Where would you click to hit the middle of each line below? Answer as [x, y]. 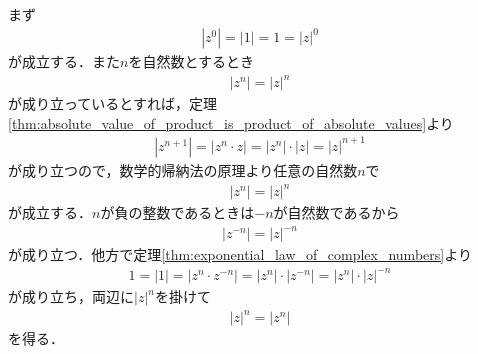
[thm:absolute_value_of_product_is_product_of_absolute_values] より [231, 122]
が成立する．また [64, 61]
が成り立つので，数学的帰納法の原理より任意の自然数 [183, 169]
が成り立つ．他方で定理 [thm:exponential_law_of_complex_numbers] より [240, 254]
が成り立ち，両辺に [71, 296]
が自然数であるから [336, 212]
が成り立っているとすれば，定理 [112, 103]
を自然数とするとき [191, 61]
